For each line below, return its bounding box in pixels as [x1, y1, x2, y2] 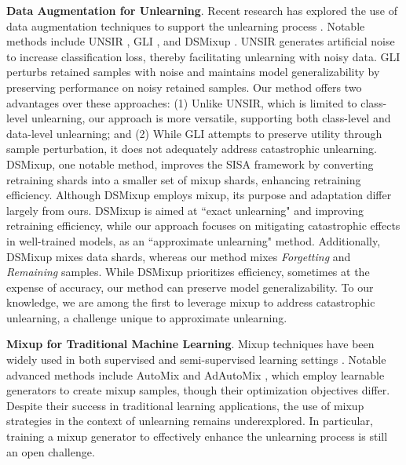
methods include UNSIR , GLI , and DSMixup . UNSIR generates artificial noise [6, 33, 395, 49]
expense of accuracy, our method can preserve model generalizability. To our [6, 278, 374, 295]
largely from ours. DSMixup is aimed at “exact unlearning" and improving [6, 202, 364, 218]
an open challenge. [6, 443, 95, 460]
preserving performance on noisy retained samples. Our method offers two [6, 78, 362, 95]
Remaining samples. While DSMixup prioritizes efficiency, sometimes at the [6, 263, 370, 280]
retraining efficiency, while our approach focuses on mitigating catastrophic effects [6, 217, 401, 234]
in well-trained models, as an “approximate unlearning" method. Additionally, [6, 232, 381, 249]
